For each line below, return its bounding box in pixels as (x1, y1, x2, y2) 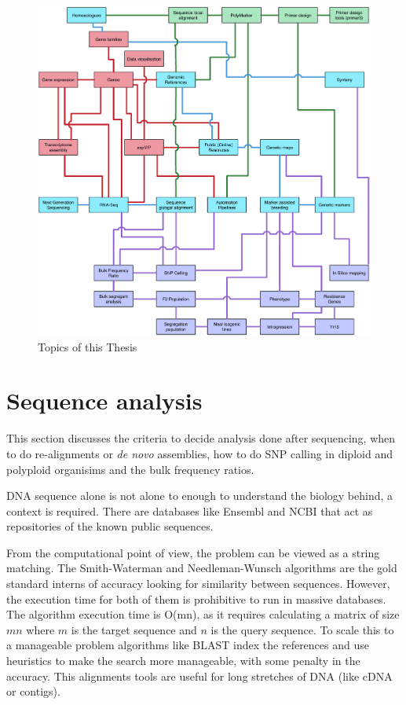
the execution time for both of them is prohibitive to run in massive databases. (6, 590, 386, 607)
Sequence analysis (6, 384, 203, 417)
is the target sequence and (71, 621, 197, 637)
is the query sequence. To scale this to (210, 621, 394, 637)
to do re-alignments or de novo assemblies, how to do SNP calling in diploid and (6, 445, 393, 461)
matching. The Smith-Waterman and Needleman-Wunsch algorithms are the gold (6, 560, 397, 576)
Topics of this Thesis (38, 338, 137, 354)
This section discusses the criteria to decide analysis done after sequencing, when (6, 430, 396, 446)
